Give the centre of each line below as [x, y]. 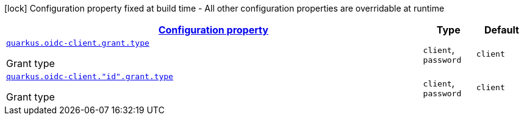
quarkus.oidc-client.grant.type [78, 43]
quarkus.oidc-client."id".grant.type [90, 76]
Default [501, 30]
